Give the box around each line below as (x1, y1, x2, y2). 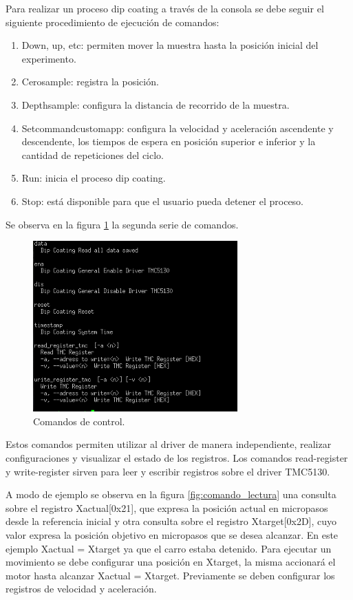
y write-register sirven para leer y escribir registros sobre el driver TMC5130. (6, 464, 330, 478)
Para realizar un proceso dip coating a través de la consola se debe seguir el (6, 1, 324, 15)
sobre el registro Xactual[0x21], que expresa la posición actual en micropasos (6, 500, 328, 515)
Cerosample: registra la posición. (21, 74, 159, 89)
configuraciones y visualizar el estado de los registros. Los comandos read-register (6, 450, 348, 464)
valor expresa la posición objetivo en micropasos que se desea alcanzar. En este (6, 527, 339, 542)
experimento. (21, 51, 76, 65)
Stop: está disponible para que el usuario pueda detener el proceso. (21, 193, 304, 208)
